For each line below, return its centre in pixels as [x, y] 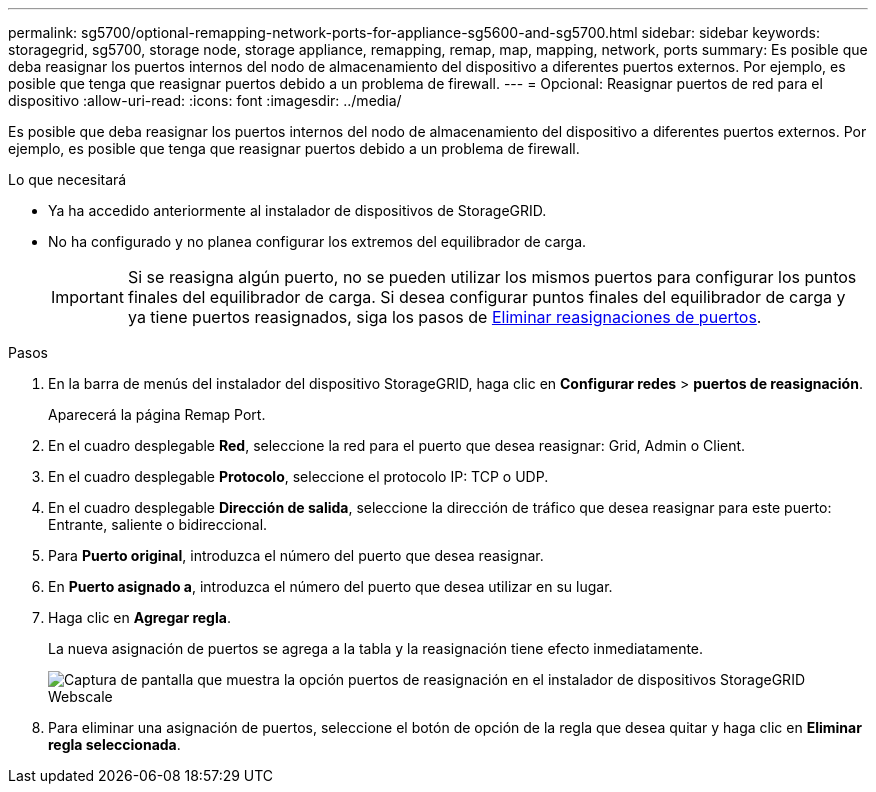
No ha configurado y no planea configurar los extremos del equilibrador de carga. [317, 241]
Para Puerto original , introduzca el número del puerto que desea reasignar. [296, 555]
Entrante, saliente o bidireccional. [158, 524]
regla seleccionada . [114, 744]
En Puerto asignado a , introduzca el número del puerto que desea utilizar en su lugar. [330, 586]
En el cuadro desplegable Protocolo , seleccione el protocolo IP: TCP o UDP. [298, 476]
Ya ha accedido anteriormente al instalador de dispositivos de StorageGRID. [297, 210]
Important [87, 297]
